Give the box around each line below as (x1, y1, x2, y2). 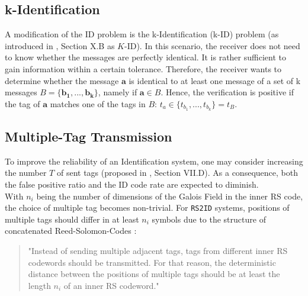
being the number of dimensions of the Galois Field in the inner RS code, (36, 189, 303, 202)
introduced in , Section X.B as (5, 39, 115, 52)
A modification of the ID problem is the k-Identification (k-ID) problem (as (5, 28, 279, 40)
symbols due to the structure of (152, 213, 266, 225)
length (28, 279, 51, 291)
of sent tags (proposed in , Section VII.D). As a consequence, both (56, 166, 298, 179)
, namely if (98, 86, 137, 98)
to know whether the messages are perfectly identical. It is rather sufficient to (5, 51, 286, 63)
